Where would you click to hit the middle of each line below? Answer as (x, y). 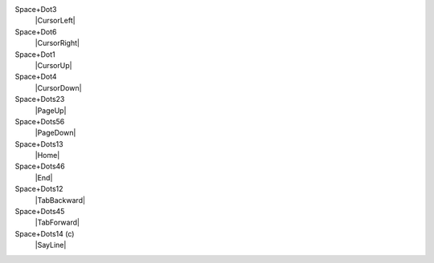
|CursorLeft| (55, 21)
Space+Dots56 (40, 121)
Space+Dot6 (36, 31)
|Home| (47, 156)
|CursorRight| (57, 43)
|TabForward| (57, 223)
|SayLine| (51, 245)
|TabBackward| (60, 200)
